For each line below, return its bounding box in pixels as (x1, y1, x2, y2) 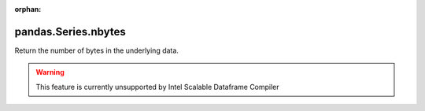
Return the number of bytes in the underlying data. (14, 46, 179, 55)
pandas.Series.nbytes (14, 24, 126, 39)
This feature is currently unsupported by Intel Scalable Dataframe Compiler (35, 82, 279, 91)
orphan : (14, 5, 42, 13)
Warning (35, 68, 65, 77)
